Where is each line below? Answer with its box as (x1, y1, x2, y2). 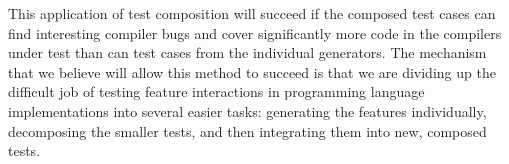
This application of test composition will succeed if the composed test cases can (8, 3, 496, 23)
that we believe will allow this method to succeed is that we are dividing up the (8, 61, 496, 82)
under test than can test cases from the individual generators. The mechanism (8, 42, 487, 63)
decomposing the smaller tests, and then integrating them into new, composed (8, 120, 487, 141)
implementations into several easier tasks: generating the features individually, (8, 100, 487, 121)
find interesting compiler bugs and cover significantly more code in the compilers (8, 22, 502, 43)
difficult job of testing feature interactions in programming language (8, 81, 425, 102)
